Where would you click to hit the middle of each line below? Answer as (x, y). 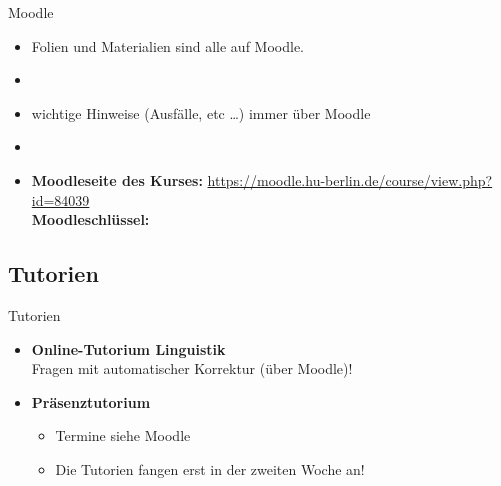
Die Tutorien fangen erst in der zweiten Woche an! (210, 468)
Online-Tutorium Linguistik (128, 348)
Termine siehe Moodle (123, 435)
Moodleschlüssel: (90, 219)
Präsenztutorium (91, 401)
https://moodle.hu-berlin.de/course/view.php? (350, 179)
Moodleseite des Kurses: (117, 179)
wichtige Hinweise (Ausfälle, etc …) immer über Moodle (201, 112)
